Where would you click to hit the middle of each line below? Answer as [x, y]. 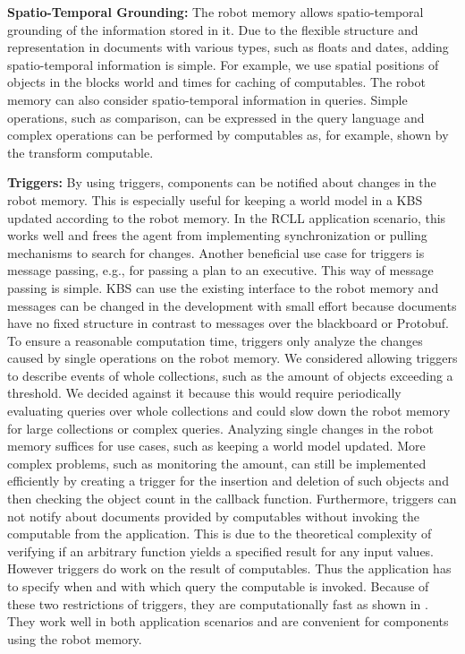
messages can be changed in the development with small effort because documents [232, 305]
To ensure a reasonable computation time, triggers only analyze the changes [215, 340]
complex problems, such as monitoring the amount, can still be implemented [217, 463]
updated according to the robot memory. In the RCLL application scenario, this [227, 217]
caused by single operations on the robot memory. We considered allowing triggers [232, 358]
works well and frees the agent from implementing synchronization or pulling [217, 235]
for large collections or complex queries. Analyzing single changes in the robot [220, 428]
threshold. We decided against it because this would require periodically [204, 393]
